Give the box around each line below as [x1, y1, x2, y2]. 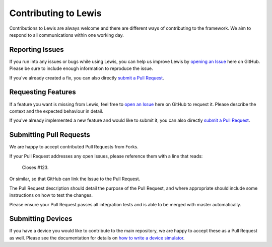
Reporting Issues [9, 45, 64, 54]
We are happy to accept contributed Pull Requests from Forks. [9, 144, 139, 150]
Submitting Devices [9, 214, 73, 223]
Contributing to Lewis [9, 8, 102, 19]
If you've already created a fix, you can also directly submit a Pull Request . [9, 74, 164, 80]
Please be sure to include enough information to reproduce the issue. [9, 65, 153, 71]
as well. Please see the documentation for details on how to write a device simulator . [9, 234, 185, 241]
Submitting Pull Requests [9, 131, 91, 139]
